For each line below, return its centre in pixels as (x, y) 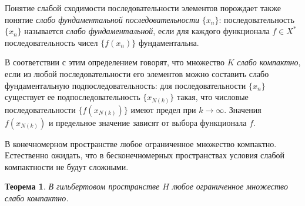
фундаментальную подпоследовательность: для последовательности (125, 85)
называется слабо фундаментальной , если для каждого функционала (147, 31)
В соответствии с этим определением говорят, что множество (115, 62)
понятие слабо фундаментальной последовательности (102, 19)
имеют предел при (163, 109)
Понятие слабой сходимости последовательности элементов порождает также (143, 8)
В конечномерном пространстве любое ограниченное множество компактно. (141, 143)
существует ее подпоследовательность (73, 97)
